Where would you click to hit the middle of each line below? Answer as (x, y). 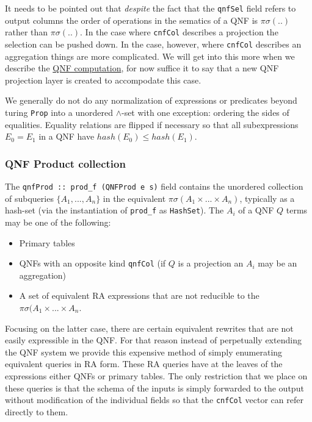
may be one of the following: (58, 222)
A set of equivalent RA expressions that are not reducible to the (139, 295)
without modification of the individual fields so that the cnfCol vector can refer (154, 400)
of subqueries (29, 198)
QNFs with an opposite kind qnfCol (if (93, 263)
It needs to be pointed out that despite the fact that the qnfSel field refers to (151, 8)
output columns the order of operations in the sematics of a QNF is (132, 20)
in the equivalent (134, 198)
